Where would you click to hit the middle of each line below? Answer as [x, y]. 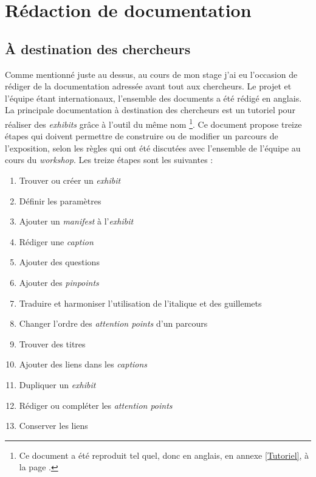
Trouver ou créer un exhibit [70, 180]
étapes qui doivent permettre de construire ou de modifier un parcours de [142, 136]
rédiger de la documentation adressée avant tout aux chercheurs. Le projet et [148, 86]
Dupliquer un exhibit [57, 384]
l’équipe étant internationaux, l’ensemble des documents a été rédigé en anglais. [153, 98]
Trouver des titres [52, 343]
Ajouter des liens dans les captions [83, 364]
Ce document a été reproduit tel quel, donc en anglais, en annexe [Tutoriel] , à [164, 455]
